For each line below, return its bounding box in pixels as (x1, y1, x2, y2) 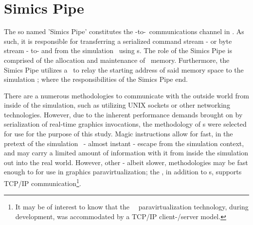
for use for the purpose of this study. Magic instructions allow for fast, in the (4, 129, 233, 139)
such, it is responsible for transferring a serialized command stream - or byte (4, 36, 232, 46)
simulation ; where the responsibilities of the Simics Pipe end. (4, 74, 188, 84)
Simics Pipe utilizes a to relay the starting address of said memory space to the (4, 64, 244, 75)
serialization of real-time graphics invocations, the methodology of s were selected (4, 119, 247, 129)
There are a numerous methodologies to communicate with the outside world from (4, 90, 249, 100)
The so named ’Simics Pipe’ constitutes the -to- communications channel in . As (4, 26, 244, 37)
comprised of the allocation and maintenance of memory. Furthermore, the (4, 55, 230, 65)
